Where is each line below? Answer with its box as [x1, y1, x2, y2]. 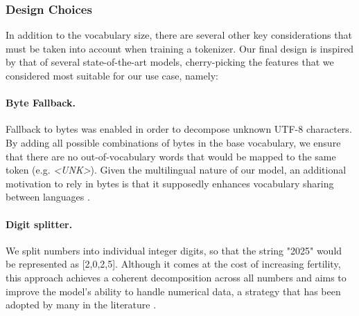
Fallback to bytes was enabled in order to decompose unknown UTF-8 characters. [6, 122, 352, 136]
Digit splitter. [6, 216, 73, 231]
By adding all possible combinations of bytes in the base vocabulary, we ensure [6, 135, 341, 149]
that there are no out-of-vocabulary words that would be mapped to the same [6, 149, 336, 163]
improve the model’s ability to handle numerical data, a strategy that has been [6, 284, 341, 298]
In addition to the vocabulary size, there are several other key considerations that [6, 28, 352, 42]
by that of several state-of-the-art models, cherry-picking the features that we [6, 55, 334, 69]
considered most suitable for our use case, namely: [6, 68, 218, 82]
